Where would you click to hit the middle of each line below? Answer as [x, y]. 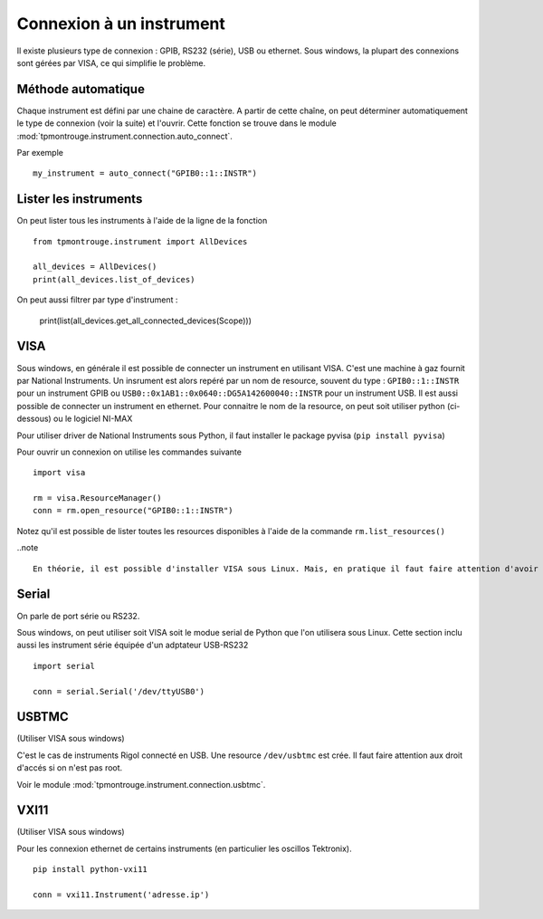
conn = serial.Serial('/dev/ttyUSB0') [119, 691]
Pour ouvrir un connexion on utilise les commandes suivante [129, 452]
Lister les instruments [80, 199]
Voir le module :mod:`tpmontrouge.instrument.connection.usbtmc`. [141, 784]
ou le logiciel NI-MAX [93, 419]
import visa [59, 473]
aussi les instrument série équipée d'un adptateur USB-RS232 [133, 645]
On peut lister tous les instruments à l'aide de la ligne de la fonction [142, 221]
